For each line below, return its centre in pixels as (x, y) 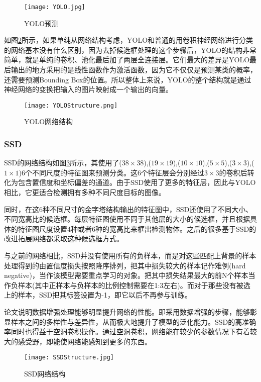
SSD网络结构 (45, 374)
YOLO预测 (42, 23)
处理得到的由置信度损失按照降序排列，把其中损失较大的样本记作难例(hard (125, 265)
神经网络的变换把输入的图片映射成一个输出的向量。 (88, 89)
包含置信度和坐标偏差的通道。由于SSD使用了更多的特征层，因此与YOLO (137, 182)
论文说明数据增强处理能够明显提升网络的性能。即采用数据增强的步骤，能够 (127, 312)
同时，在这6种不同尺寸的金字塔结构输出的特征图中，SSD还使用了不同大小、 (128, 209)
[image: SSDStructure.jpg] (69, 358)
